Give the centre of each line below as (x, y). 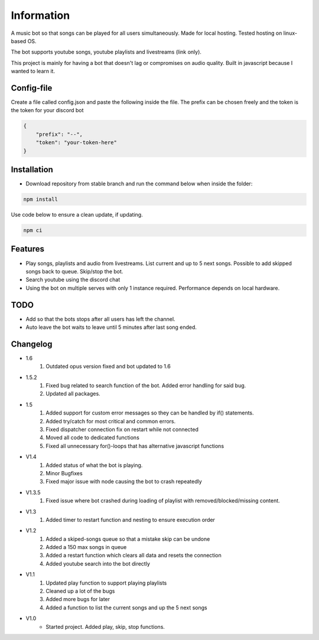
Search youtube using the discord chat (73, 280)
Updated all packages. (73, 394)
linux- (290, 33)
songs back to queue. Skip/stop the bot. (74, 271)
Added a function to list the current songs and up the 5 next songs (126, 608)
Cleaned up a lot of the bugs (80, 591)
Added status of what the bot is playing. (94, 465)
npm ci (33, 231)
